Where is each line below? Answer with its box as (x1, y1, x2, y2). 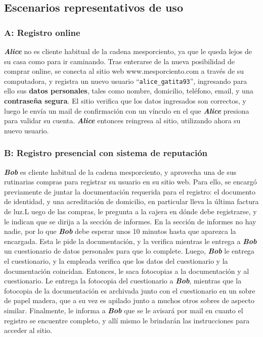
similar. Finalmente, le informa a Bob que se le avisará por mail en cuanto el (4, 305, 243, 315)
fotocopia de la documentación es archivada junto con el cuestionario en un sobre (4, 285, 255, 296)
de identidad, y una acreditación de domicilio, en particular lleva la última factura (4, 196, 259, 207)
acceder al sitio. (4, 325, 52, 335)
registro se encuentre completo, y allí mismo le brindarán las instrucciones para (4, 315, 250, 325)
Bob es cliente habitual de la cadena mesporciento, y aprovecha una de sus (4, 166, 237, 177)
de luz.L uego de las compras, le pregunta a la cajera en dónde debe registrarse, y (4, 206, 257, 216)
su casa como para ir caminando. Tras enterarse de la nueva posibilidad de (4, 56, 235, 66)
